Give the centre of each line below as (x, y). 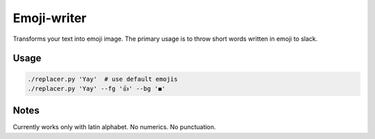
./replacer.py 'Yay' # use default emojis (103, 79)
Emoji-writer (50, 18)
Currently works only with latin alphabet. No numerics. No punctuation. (115, 127)
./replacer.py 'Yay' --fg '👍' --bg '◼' (97, 89)
